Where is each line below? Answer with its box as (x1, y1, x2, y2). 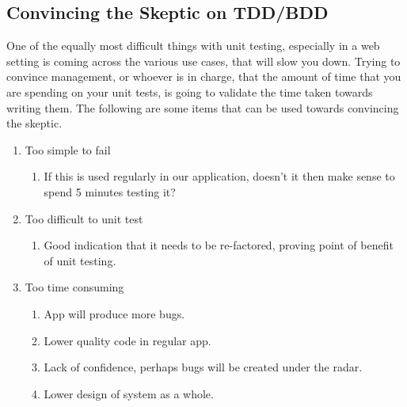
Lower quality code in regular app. (44, 332, 211, 348)
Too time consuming (25, 279, 124, 295)
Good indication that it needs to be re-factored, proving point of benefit (44, 237, 394, 253)
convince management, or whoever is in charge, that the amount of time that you (6, 68, 401, 85)
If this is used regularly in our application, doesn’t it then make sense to (44, 168, 395, 184)
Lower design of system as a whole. (44, 385, 214, 401)
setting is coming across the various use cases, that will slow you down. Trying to (6, 52, 401, 69)
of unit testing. (44, 252, 116, 268)
